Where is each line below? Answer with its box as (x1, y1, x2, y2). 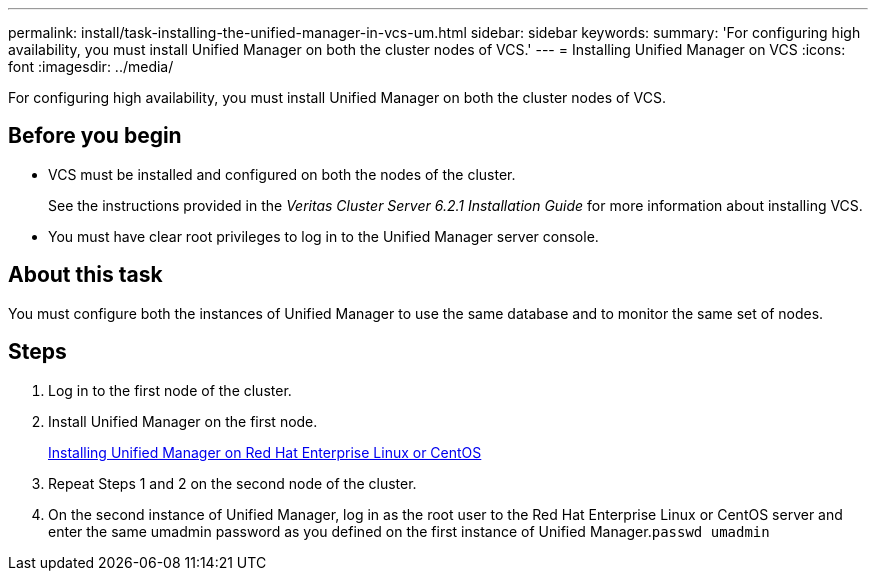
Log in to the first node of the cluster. (48, 381, 292, 399)
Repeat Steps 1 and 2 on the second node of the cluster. (48, 474, 417, 492)
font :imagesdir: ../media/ (8, 58, 174, 75)
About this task (8, 262, 163, 288)
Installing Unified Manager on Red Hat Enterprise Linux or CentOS (48, 443, 482, 461)
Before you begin (8, 123, 182, 149)
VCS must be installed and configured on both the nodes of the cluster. (48, 165, 516, 183)
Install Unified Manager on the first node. (48, 412, 318, 430)
